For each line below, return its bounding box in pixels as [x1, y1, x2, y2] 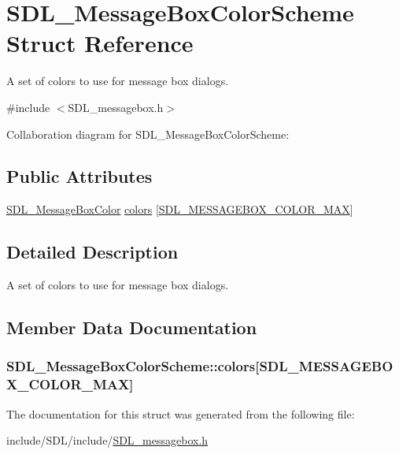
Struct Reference [6, 27, 194, 59]
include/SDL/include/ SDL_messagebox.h [6, 432, 209, 448]
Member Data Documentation [6, 315, 257, 340]
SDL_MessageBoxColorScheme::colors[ [6, 356, 260, 376]
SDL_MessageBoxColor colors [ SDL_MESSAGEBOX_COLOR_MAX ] [6, 201, 353, 218]
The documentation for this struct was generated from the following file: [6, 405, 355, 422]
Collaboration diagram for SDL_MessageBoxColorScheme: [6, 125, 290, 142]
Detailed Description [6, 240, 179, 264]
